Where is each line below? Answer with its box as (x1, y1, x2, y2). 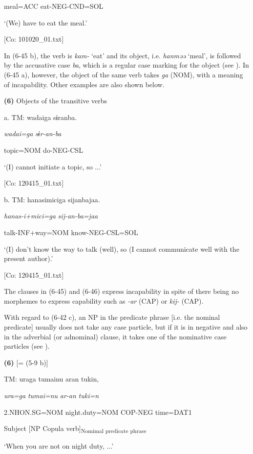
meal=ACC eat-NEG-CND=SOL (4, 1, 104, 11)
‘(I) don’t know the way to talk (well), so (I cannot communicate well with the (4, 243, 239, 254)
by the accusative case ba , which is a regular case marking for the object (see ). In (4, 60, 249, 70)
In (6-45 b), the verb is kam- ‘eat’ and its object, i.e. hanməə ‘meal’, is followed (4, 50, 241, 60)
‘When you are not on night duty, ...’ (4, 441, 114, 451)
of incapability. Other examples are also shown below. (4, 79, 165, 89)
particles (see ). (4, 341, 50, 351)
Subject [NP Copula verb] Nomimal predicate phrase (4, 423, 147, 435)
